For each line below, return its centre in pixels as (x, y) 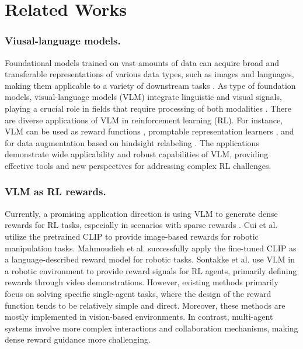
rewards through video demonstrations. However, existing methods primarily (142, 282)
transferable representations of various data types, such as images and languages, (149, 74)
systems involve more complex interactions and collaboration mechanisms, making (151, 328)
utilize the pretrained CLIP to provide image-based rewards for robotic (132, 236)
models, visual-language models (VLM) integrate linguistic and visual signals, (143, 97)
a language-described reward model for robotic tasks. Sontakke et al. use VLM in (150, 259)
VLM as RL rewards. (55, 191)
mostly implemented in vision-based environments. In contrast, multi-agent (139, 317)
